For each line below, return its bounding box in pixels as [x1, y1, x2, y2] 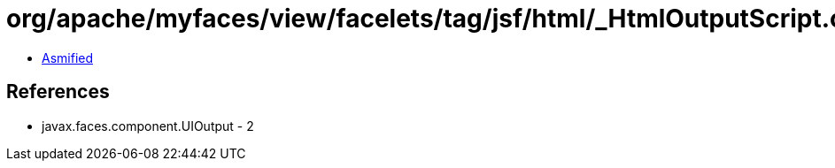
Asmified [42, 50, 94, 65]
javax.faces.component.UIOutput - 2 [42, 118, 254, 134]
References [6, 80, 110, 103]
